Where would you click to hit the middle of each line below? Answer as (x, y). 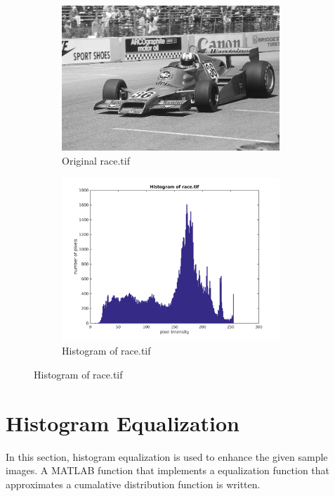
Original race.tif (96, 160)
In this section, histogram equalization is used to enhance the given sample (167, 456)
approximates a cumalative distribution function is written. (133, 484)
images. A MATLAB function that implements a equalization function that (168, 470)
